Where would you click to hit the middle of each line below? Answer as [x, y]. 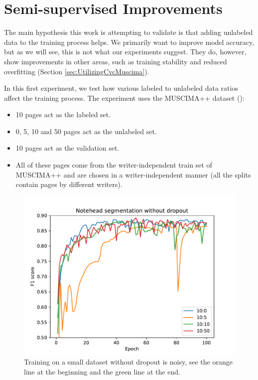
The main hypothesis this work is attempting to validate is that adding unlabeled [129, 32]
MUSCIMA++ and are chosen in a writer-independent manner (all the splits [133, 174]
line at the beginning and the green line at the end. [102, 372]
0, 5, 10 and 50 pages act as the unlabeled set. [86, 131]
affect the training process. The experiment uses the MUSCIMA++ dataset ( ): [124, 97]
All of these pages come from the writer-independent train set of [114, 165]
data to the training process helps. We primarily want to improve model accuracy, [129, 42]
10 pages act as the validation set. [67, 148]
